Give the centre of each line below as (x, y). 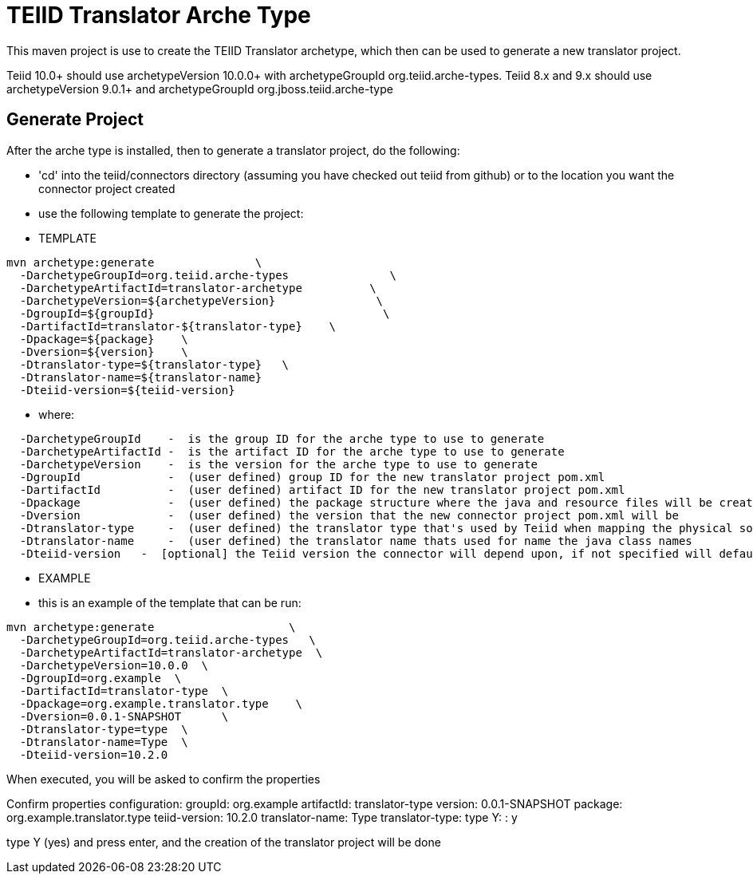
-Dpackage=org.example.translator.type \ (161, 703)
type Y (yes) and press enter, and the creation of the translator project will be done (224, 842)
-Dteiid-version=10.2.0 (94, 754)
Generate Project (75, 120)
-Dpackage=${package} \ (104, 339)
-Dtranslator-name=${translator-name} (141, 377)
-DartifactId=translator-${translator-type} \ (178, 326)
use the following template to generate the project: (171, 213)
